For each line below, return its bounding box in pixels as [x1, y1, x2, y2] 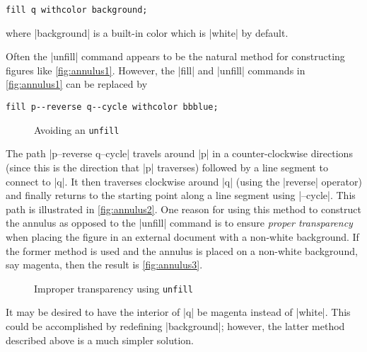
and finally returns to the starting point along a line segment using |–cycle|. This [6, 188, 356, 203]
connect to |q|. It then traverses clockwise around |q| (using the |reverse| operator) [6, 174, 362, 188]
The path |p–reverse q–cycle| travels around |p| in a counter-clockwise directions [6, 146, 353, 161]
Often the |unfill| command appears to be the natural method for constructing [6, 49, 345, 64]
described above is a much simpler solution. [6, 332, 194, 347]
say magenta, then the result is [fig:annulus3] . [6, 257, 203, 272]
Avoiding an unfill [34, 122, 120, 137]
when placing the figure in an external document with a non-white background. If [6, 229, 359, 244]
